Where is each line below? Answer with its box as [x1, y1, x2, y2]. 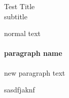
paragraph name [4, 48, 62, 58]
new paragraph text [4, 67, 65, 78]
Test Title [4, 1, 35, 11]
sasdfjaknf [4, 84, 35, 95]
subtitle [4, 11, 27, 21]
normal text [4, 28, 41, 39]
